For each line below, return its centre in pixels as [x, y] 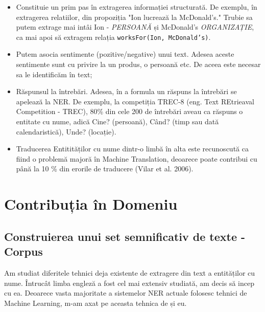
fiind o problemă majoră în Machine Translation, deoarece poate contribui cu [137, 158]
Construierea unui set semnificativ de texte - [125, 236]
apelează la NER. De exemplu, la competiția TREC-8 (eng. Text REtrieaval [135, 101]
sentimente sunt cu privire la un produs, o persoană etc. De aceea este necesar [138, 64]
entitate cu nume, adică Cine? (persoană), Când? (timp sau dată [117, 121]
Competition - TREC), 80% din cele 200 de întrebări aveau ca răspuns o [129, 111]
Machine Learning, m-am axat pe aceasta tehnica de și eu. [95, 303]
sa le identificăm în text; [54, 74]
